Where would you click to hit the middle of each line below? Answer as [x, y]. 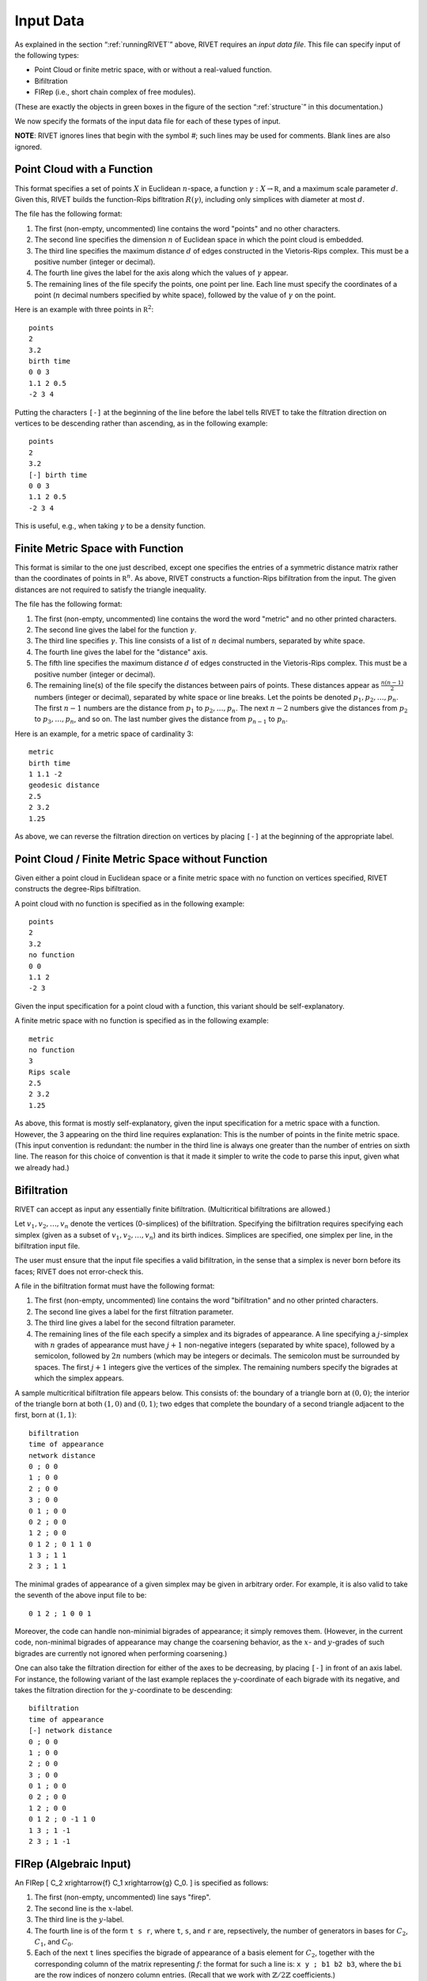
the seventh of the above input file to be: [81, 1595]
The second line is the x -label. [84, 1908]
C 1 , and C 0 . [54, 1943]
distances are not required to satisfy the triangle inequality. [111, 590]
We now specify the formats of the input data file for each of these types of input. [147, 121]
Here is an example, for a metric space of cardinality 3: [104, 734]
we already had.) [42, 1167]
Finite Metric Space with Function [99, 548]
